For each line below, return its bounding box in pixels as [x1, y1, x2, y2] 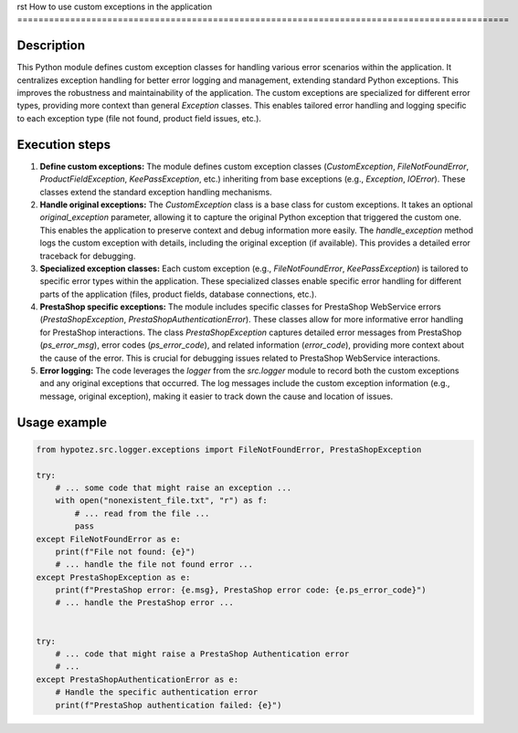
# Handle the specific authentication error [55, 687, 259, 697]
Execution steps [16, 137, 111, 152]
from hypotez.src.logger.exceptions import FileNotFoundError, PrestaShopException [36, 444, 422, 455]
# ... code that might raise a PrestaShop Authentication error [55, 649, 350, 659]
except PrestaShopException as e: [36, 571, 191, 582]
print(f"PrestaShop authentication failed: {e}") [55, 699, 282, 710]
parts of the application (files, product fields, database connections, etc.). [39, 288, 317, 299]
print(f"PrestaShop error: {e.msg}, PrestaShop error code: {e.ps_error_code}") [55, 585, 427, 595]
